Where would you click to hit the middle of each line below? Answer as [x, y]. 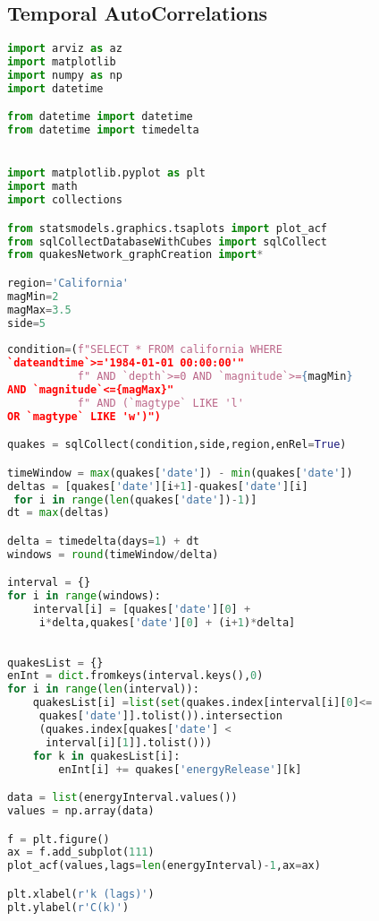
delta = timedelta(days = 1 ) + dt [103, 541]
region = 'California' [68, 283]
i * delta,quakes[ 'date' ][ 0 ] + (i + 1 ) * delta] [167, 622]
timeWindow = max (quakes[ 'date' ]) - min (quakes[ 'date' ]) [180, 473]
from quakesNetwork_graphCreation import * [135, 255]
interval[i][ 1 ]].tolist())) [129, 742]
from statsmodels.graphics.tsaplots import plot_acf [167, 228]
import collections [65, 200]
